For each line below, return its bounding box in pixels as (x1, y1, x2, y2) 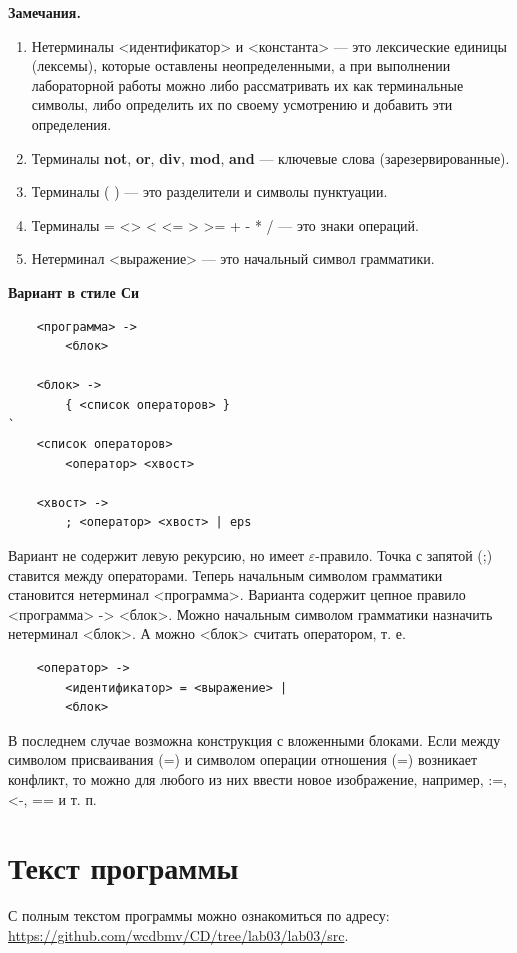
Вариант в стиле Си (8, 281, 140, 302)
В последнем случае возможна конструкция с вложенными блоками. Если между (8, 729, 501, 750)
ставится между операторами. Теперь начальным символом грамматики (8, 564, 443, 585)
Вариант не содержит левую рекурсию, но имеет (8, 545, 305, 566)
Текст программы (8, 847, 239, 888)
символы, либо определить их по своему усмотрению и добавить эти (31, 94, 453, 115)
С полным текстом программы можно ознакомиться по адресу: (8, 905, 390, 926)
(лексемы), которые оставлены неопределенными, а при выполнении (31, 55, 451, 76)
